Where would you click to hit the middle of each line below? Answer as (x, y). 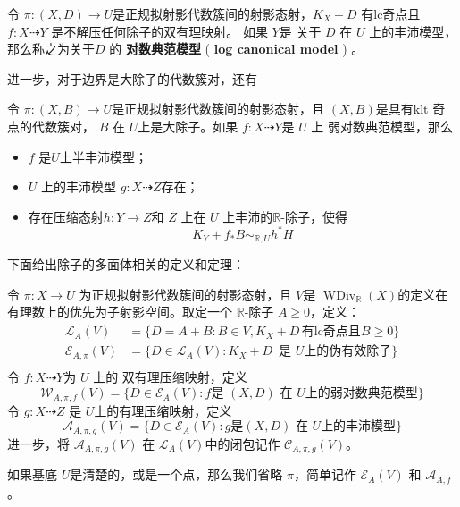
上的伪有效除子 (348, 352)
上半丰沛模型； (103, 156)
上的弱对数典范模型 (361, 394)
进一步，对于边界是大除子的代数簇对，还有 (132, 78)
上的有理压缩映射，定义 (163, 410)
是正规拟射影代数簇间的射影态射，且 (218, 109)
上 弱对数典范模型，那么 (382, 126)
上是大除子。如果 (188, 126)
